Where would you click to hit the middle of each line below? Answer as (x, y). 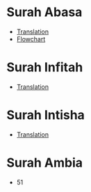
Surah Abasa (44, 12)
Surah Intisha (45, 115)
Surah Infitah (45, 68)
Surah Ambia (45, 163)
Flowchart (31, 39)
